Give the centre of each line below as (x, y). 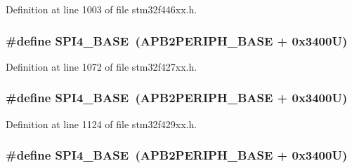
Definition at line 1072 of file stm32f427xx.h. (102, 66)
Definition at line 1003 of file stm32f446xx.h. (102, 9)
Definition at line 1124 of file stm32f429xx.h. (102, 124)
